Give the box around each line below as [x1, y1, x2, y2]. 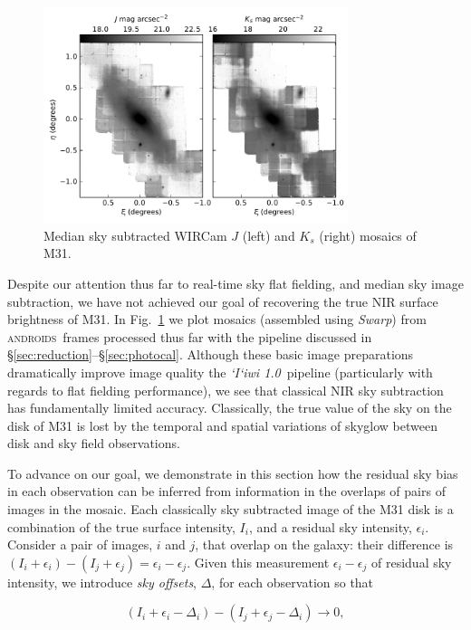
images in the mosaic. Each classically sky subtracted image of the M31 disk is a [7, 500, 454, 519]
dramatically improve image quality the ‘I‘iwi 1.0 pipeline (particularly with [7, 362, 433, 381]
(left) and [242, 225, 295, 244]
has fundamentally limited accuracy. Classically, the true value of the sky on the [7, 398, 452, 417]
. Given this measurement [187, 552, 330, 571]
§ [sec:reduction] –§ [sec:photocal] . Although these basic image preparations [7, 345, 414, 364]
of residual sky [371, 552, 452, 571]
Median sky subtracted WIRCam [43, 225, 227, 244]
